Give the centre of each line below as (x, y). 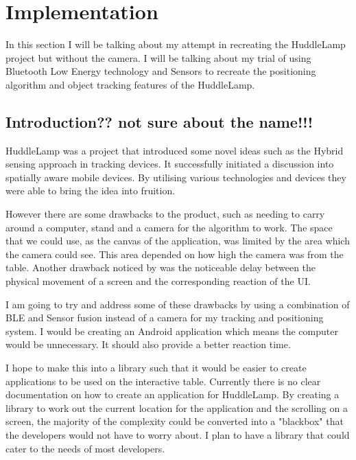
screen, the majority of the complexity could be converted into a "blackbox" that (175, 421)
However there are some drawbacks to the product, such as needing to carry (165, 214)
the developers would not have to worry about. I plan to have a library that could (178, 434)
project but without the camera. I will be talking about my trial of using (158, 57)
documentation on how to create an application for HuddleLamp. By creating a (173, 394)
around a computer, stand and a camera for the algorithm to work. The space (169, 227)
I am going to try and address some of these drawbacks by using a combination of (178, 304)
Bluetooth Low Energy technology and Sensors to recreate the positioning (161, 71)
